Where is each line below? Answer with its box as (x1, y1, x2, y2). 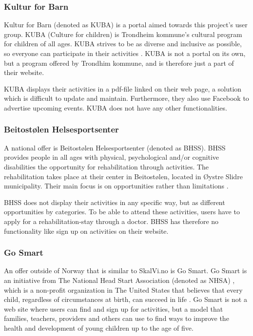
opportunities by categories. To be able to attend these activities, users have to (4, 206, 240, 217)
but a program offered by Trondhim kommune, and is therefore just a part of (4, 57, 234, 68)
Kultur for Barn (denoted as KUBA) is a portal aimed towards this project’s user (4, 19, 248, 30)
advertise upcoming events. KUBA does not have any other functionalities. (4, 102, 227, 112)
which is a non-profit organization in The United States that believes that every (4, 284, 243, 295)
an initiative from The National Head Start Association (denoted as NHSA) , (4, 275, 235, 285)
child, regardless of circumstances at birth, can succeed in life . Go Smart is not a (4, 294, 247, 304)
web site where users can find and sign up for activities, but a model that (4, 303, 223, 314)
